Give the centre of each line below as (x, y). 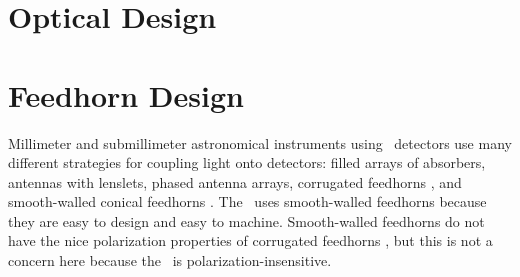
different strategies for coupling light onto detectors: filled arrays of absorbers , (247, 162)
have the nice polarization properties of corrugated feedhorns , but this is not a (250, 240)
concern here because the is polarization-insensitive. (170, 260)
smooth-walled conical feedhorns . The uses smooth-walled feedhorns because (247, 201)
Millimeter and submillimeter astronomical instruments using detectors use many (260, 142)
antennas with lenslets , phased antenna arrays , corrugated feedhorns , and (235, 181)
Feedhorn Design (126, 94)
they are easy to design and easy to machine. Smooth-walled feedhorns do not (246, 220)
